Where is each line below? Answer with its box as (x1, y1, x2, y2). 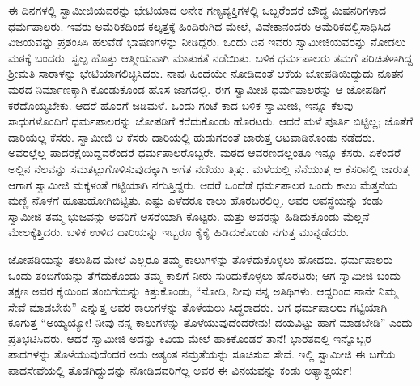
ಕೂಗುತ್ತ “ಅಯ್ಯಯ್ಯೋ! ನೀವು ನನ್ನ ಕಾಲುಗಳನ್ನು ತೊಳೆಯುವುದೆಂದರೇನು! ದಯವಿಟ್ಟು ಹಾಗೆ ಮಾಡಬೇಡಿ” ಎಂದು (8, 314, 413, 331)
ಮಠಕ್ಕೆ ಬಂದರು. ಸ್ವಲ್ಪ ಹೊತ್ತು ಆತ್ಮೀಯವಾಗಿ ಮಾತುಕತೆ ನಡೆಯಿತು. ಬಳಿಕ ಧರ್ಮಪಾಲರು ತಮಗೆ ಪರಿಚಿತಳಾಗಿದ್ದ (8, 49, 413, 66)
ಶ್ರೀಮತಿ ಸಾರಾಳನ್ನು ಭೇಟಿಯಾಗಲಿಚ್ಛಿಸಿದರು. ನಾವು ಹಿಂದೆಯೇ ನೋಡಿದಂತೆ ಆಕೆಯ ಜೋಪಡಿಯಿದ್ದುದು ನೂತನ (8, 65, 404, 82)
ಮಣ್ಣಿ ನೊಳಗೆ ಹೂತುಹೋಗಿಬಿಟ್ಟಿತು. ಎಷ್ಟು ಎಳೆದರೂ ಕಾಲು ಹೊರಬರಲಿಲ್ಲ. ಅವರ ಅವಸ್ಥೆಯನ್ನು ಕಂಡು (8, 192, 383, 209)
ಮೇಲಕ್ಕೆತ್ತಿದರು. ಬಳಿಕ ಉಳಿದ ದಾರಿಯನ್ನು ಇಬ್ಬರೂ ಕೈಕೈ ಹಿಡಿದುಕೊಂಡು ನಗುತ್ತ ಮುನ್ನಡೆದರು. (8, 223, 350, 240)
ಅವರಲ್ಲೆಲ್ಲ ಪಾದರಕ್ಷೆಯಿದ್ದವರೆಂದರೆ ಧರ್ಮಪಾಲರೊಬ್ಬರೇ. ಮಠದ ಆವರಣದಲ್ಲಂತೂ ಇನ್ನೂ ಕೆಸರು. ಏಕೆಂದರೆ (8, 144, 401, 161)
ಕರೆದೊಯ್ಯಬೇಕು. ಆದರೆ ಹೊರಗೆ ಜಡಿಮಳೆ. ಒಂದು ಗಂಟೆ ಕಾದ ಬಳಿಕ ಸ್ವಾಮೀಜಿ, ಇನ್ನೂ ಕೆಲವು (8, 96, 354, 113)
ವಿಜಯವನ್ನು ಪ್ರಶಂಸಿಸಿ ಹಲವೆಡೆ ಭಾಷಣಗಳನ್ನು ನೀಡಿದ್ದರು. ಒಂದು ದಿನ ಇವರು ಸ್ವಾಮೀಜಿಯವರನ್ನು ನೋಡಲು (8, 33, 406, 50)
